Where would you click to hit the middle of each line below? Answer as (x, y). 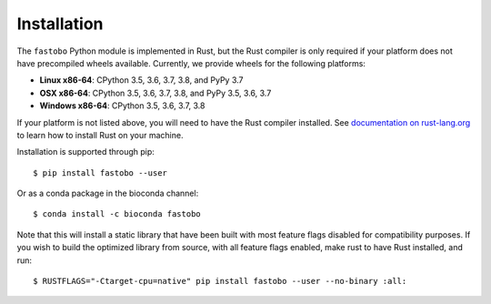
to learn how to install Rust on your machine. (100, 135)
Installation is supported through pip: (85, 152)
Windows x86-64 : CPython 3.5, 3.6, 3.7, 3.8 (122, 106)
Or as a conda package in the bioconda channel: (108, 193)
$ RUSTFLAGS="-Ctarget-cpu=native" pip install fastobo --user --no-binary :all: (220, 281)
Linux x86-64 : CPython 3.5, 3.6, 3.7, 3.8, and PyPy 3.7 (141, 80)
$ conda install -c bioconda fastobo (117, 214)
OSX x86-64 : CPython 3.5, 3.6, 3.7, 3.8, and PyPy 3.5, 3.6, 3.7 (155, 93)
